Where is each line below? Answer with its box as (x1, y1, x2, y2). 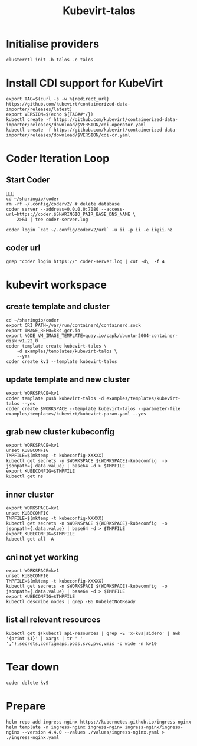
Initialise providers (6, 37, 99, 51)
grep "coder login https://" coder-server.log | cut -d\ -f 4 (6, 259, 165, 264)
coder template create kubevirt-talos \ (6, 343, 107, 349)
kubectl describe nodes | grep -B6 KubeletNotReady (6, 598, 136, 604)
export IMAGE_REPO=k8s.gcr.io (6, 328, 81, 333)
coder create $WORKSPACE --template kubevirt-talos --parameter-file (6, 405, 181, 411)
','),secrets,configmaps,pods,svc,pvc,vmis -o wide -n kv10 (6, 640, 157, 647)
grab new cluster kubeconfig (6, 427, 115, 437)
